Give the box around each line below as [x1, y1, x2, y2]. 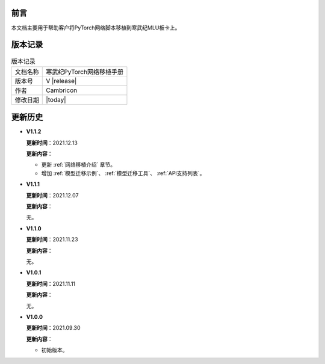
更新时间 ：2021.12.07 [26, 191, 79, 199]
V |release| [46, 76, 77, 85]
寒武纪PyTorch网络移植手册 [46, 67, 123, 76]
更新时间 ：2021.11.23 [26, 236, 78, 243]
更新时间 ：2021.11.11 [26, 280, 76, 287]
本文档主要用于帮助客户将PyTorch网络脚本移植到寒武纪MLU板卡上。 [11, 24, 181, 31]
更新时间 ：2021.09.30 [26, 324, 81, 332]
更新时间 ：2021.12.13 [26, 139, 78, 146]
